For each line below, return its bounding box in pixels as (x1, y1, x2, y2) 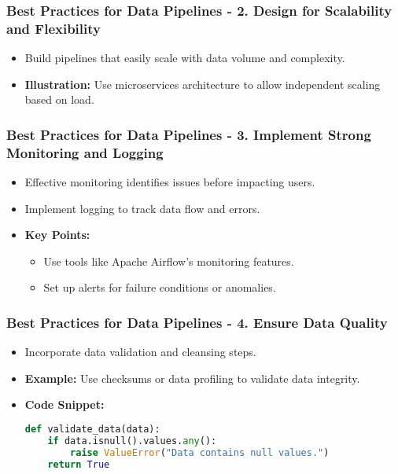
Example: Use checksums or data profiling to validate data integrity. (24, 369, 360, 386)
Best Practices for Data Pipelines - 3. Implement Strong (6, 124, 371, 144)
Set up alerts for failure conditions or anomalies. (43, 279, 276, 296)
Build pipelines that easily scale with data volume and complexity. (24, 50, 345, 66)
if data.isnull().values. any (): (47, 435, 217, 446)
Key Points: (24, 226, 90, 243)
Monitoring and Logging (6, 142, 164, 162)
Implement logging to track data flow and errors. (24, 200, 260, 216)
